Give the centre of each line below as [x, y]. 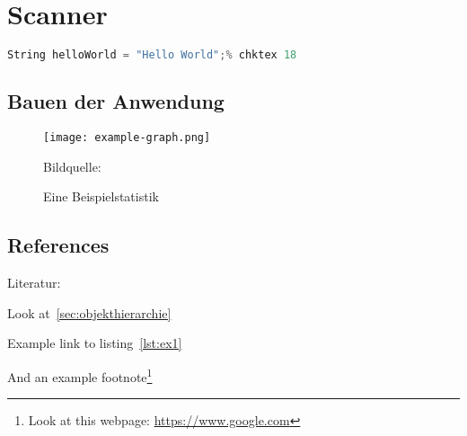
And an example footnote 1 [80, 375]
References [58, 245]
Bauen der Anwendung [116, 101]
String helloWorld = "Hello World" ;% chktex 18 [152, 55]
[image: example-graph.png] [127, 138]
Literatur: [34, 283]
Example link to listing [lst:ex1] [95, 343]
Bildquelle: [72, 166]
